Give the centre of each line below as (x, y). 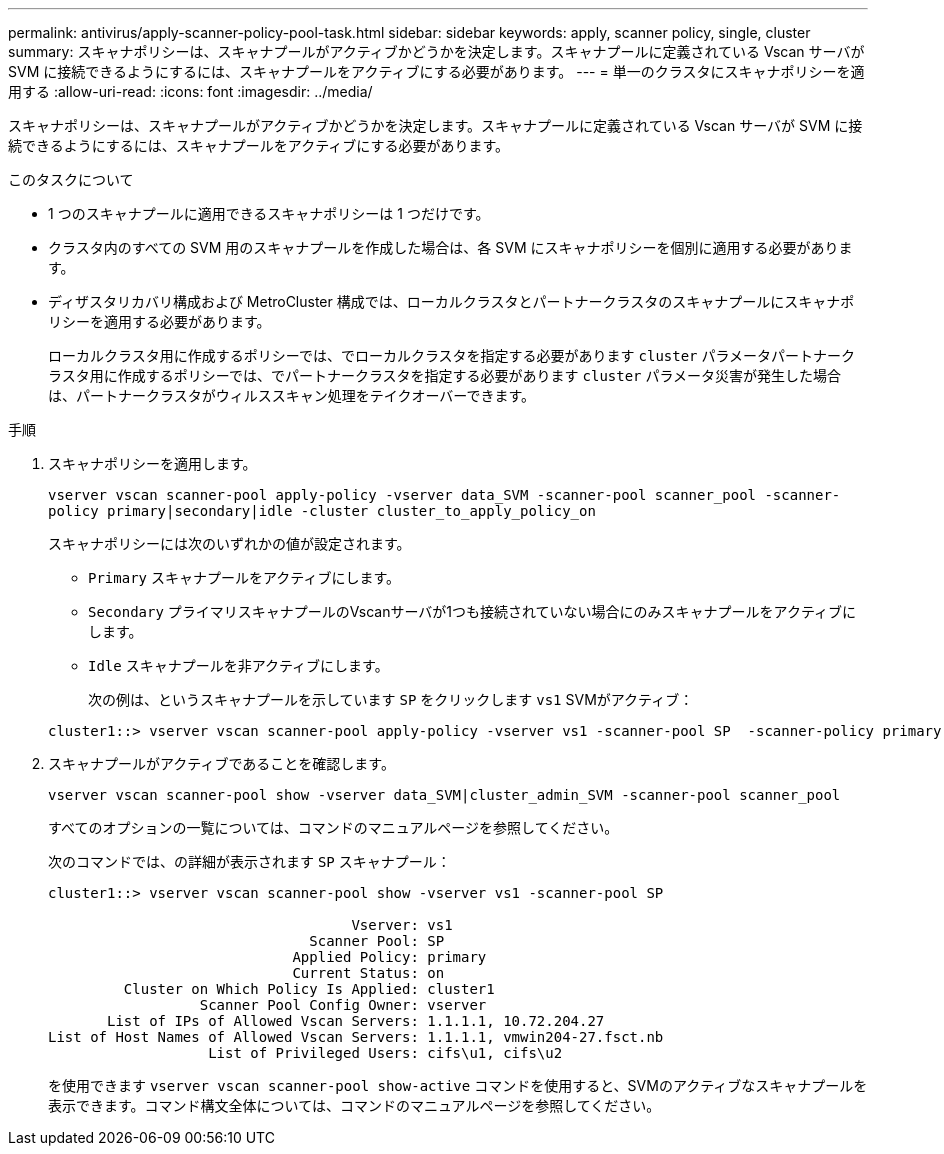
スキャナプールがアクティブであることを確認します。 (221, 763)
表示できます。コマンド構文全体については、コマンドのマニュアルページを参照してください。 (354, 1105)
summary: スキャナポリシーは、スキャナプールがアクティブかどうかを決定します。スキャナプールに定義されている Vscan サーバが (436, 51)
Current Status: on (368, 973)
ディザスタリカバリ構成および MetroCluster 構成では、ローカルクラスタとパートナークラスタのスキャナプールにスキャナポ (451, 301)
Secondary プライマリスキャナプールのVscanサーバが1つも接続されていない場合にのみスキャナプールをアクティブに (472, 611)
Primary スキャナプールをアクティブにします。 (244, 577)
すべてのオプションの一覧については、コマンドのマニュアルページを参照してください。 (333, 827)
